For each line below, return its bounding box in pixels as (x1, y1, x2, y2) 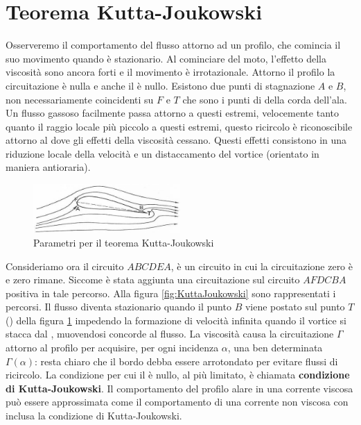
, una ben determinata (227, 340, 323, 355)
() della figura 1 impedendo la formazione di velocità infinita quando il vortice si (6, 312, 346, 327)
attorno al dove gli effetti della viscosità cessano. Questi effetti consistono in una (6, 133, 347, 147)
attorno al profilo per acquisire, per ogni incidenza (6, 340, 219, 355)
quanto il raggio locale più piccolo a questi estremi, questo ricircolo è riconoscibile (6, 119, 353, 133)
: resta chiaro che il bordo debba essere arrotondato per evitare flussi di (35, 353, 338, 368)
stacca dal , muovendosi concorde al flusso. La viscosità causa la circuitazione (6, 326, 334, 341)
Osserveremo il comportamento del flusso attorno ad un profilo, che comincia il (6, 37, 341, 52)
